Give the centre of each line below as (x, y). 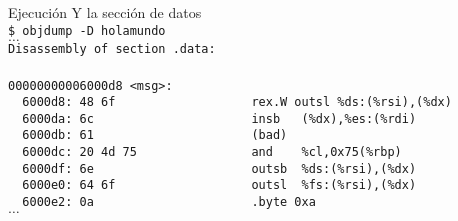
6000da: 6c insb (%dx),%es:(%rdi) (219, 118)
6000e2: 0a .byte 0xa (169, 202)
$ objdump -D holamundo (87, 30)
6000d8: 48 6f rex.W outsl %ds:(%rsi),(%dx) (237, 102)
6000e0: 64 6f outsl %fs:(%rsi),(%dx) (219, 185)
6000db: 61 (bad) (155, 135)
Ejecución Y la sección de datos (105, 12)
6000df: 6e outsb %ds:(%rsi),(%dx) (219, 168)
